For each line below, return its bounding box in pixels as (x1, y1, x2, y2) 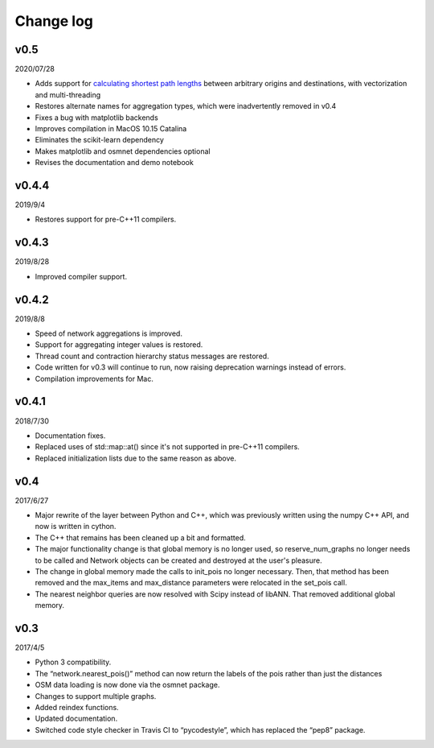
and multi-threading (35, 89, 101, 100)
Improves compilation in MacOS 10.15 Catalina (35, 124, 187, 134)
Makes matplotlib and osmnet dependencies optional (35, 146, 211, 156)
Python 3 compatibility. (35, 657, 112, 667)
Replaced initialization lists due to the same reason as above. (35, 453, 237, 463)
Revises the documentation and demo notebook (35, 158, 194, 167)
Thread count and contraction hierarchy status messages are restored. (35, 351, 269, 361)
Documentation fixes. (35, 431, 106, 440)
